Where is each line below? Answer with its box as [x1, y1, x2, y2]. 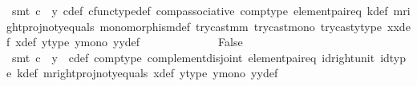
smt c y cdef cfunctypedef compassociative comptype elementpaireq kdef [11, 2, 388, 18]
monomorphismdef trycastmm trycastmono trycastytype [99, 18, 383, 34]
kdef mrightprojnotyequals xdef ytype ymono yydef [17, 64, 278, 81]
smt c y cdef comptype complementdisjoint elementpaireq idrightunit [11, 49, 375, 65]
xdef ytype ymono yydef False [15, 33, 243, 50]
